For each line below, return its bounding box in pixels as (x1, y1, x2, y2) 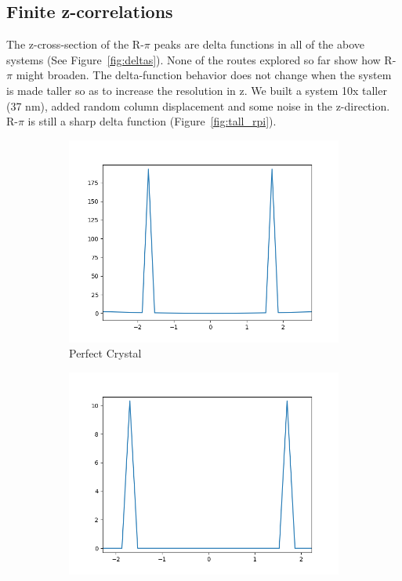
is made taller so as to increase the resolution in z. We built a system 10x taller (6, 82, 387, 98)
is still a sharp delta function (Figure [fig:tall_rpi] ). (27, 113, 277, 129)
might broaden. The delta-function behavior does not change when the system (16, 67, 392, 83)
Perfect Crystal (69, 345, 142, 361)
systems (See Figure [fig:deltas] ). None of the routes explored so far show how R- (6, 51, 397, 67)
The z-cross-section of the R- (6, 36, 144, 53)
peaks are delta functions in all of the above (154, 36, 364, 53)
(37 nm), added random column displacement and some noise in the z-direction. (6, 97, 390, 114)
